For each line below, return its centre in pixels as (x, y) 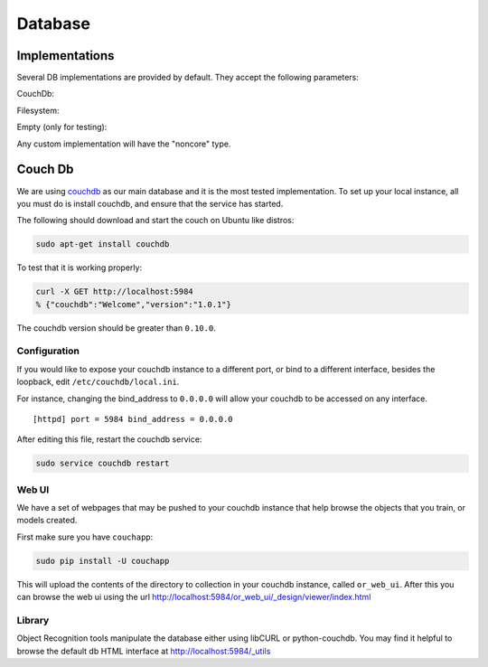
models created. (47, 521)
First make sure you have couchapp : (85, 537)
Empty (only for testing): (62, 127)
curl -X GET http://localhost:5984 (114, 292)
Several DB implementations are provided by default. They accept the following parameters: (188, 78)
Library (33, 620)
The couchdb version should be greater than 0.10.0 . (116, 328)
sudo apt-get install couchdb (103, 244)
